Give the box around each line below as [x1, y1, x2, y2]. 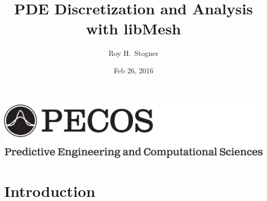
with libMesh [86, 18, 181, 39]
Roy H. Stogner [108, 48, 159, 58]
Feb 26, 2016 [113, 65, 154, 75]
